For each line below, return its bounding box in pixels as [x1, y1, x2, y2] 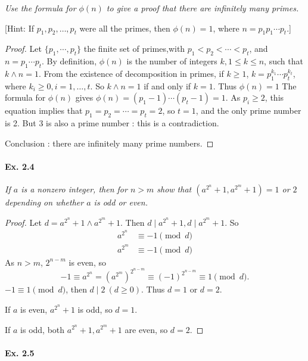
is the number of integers [126, 55, 217, 67]
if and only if [144, 79, 191, 92]
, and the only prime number [195, 104, 301, 117]
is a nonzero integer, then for [21, 183, 127, 195]
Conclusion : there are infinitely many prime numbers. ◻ [5, 136, 214, 149]
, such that [264, 55, 303, 67]
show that [157, 183, 192, 195]
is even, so [69, 256, 106, 268]
